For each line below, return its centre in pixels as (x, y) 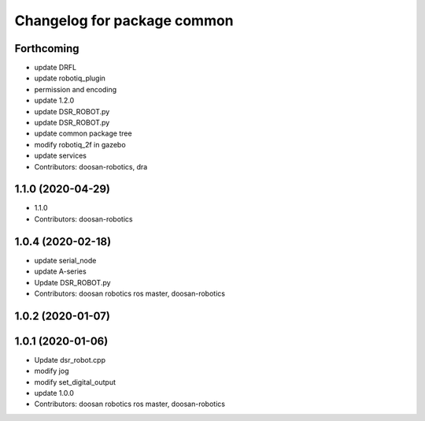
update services (60, 156)
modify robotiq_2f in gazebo (80, 144)
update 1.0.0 (54, 393)
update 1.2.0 (54, 101)
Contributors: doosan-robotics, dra (91, 166)
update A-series (60, 271)
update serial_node (65, 260)
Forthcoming (47, 48)
